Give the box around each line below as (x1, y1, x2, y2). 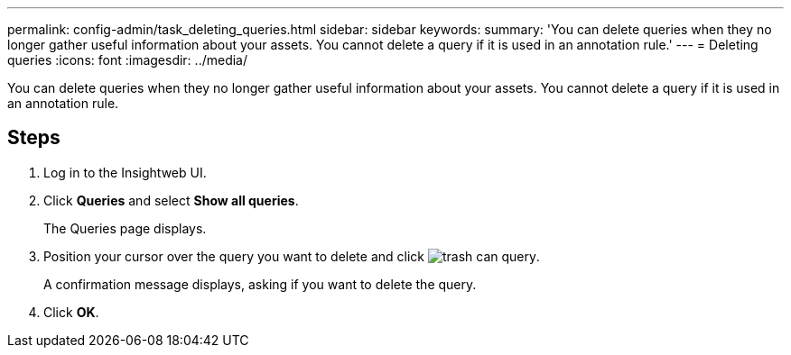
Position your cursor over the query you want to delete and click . (43, 248, 540, 264)
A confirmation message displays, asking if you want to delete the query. (43, 276, 477, 292)
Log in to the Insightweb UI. (43, 164, 207, 180)
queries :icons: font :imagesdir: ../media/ (7, 52, 247, 68)
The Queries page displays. (43, 220, 207, 236)
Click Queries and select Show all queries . (43, 192, 299, 208)
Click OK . (43, 304, 99, 320)
